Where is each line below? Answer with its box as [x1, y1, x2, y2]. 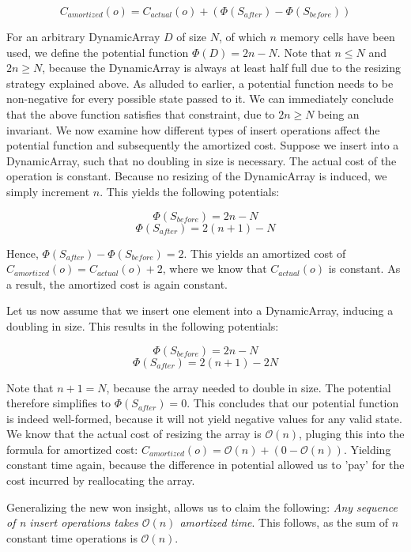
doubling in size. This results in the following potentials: [6, 317, 279, 334]
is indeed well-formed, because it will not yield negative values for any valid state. [6, 410, 402, 426]
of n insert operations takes [6, 514, 138, 531]
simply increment [6, 183, 90, 199]
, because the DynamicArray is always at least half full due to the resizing [42, 59, 402, 76]
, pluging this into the [299, 425, 405, 442]
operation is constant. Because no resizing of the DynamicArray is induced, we [6, 168, 387, 184]
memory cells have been [280, 28, 395, 44]
